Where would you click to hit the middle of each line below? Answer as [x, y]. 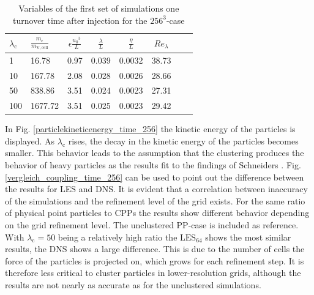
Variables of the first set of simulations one [99, 8]
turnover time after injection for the [80, 20]
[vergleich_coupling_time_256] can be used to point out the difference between [155, 177]
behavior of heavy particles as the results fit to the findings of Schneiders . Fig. [153, 165]
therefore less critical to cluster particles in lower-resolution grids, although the [153, 273]
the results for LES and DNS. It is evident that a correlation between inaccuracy [156, 189]
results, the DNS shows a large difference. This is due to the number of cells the [155, 249]
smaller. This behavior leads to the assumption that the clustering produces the [155, 153]
